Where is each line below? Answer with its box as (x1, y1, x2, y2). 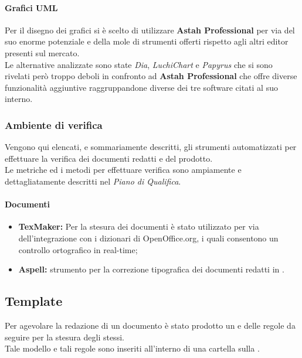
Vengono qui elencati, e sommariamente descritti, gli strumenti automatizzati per (5, 141, 297, 153)
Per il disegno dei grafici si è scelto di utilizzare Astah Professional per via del (5, 23, 295, 36)
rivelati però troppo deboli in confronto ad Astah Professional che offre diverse (5, 70, 297, 82)
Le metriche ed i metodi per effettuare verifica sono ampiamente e (5, 163, 242, 176)
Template (5, 292, 63, 310)
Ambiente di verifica (5, 117, 103, 132)
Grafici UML (5, 1, 58, 13)
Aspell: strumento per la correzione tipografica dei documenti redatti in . (18, 263, 284, 275)
